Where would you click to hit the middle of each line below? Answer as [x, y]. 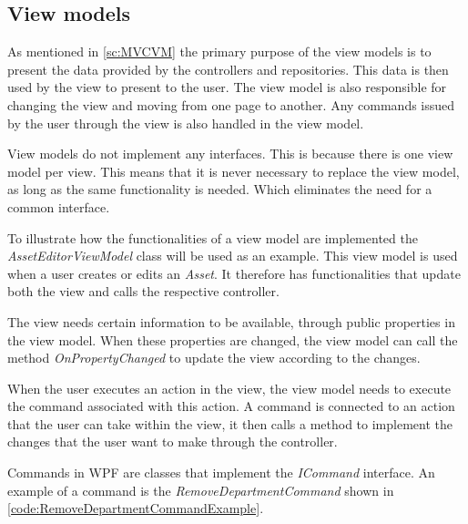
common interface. [59, 206]
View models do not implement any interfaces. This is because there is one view [230, 154]
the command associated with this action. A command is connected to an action [231, 406]
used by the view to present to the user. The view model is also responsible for [227, 87]
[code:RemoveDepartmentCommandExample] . [136, 508]
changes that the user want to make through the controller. [173, 442]
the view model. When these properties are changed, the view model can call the [233, 339]
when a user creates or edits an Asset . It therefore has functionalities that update [234, 273]
